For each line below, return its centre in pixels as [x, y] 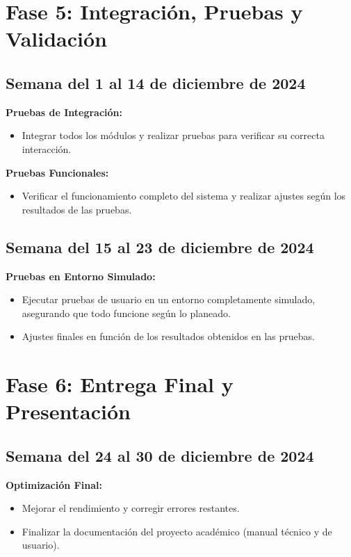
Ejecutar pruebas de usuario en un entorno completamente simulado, [169, 299]
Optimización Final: [54, 484]
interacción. [47, 148]
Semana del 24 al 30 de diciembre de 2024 [160, 455]
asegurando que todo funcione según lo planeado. [126, 313]
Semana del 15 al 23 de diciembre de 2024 [160, 247]
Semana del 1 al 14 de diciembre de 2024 [156, 82]
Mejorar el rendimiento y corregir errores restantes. [131, 508]
